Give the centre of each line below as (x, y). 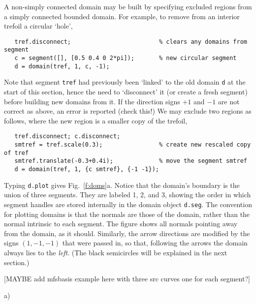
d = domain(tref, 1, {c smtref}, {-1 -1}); (87, 169)
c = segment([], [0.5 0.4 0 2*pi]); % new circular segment (126, 58)
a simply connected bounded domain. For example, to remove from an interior (122, 16)
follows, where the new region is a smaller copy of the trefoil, (96, 120)
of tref (16, 153)
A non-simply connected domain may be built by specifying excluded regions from (128, 6)
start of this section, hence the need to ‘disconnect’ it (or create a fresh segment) (126, 92)
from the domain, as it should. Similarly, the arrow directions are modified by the (127, 233)
